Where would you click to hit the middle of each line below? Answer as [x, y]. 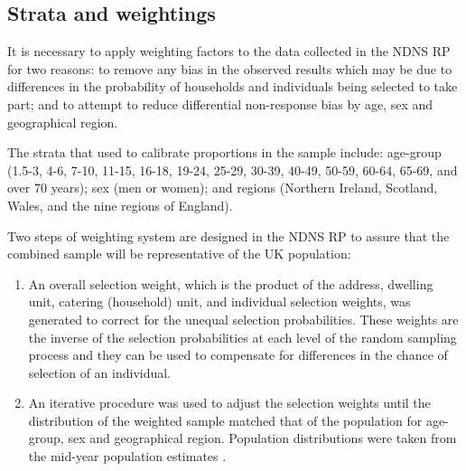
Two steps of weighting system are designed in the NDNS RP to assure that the [228, 235]
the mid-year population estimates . [127, 456]
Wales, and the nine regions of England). [120, 205]
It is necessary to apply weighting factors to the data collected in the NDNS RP [229, 51]
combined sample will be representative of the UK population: [179, 254]
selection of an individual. [100, 372]
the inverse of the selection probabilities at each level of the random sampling [242, 337]
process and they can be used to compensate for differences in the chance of [238, 355]
